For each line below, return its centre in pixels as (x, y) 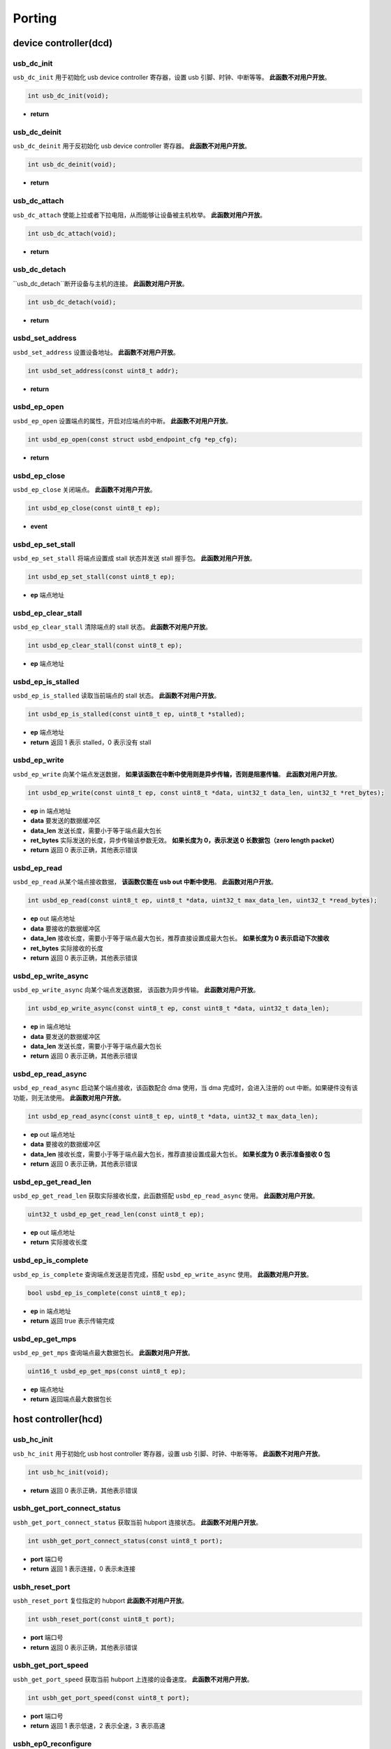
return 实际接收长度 (59, 1242)
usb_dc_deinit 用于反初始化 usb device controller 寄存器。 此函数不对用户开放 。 (132, 146)
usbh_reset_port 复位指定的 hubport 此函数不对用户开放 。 (101, 1601)
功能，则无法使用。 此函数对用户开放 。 (69, 1098)
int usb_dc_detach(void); (72, 302)
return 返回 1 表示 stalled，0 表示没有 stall (91, 742)
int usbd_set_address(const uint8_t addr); (103, 370)
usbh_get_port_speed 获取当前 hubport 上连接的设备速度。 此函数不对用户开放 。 (133, 1679)
